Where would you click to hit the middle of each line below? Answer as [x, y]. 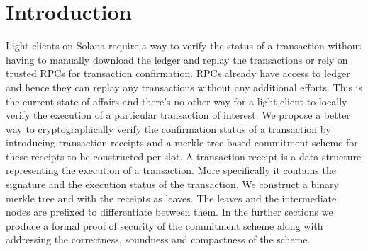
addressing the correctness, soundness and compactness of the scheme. [158, 239]
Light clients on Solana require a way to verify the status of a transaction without [184, 46]
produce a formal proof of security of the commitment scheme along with [165, 225]
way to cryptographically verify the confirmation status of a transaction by [168, 128]
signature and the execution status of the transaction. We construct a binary [172, 184]
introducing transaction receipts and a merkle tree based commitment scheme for [182, 142]
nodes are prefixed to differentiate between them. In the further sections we [169, 212]
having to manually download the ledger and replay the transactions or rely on [177, 59]
